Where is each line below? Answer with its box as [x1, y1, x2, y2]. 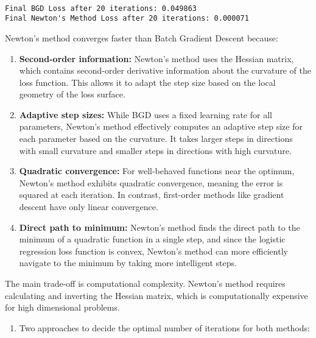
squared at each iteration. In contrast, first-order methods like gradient [19, 188, 284, 201]
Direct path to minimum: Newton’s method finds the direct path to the [19, 220, 300, 233]
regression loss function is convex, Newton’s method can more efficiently [19, 244, 288, 257]
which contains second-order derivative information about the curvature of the [19, 64, 311, 77]
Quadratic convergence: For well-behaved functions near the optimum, [19, 164, 295, 177]
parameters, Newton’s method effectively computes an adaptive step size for [19, 120, 303, 133]
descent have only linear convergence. [19, 200, 158, 213]
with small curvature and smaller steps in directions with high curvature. [19, 144, 292, 157]
